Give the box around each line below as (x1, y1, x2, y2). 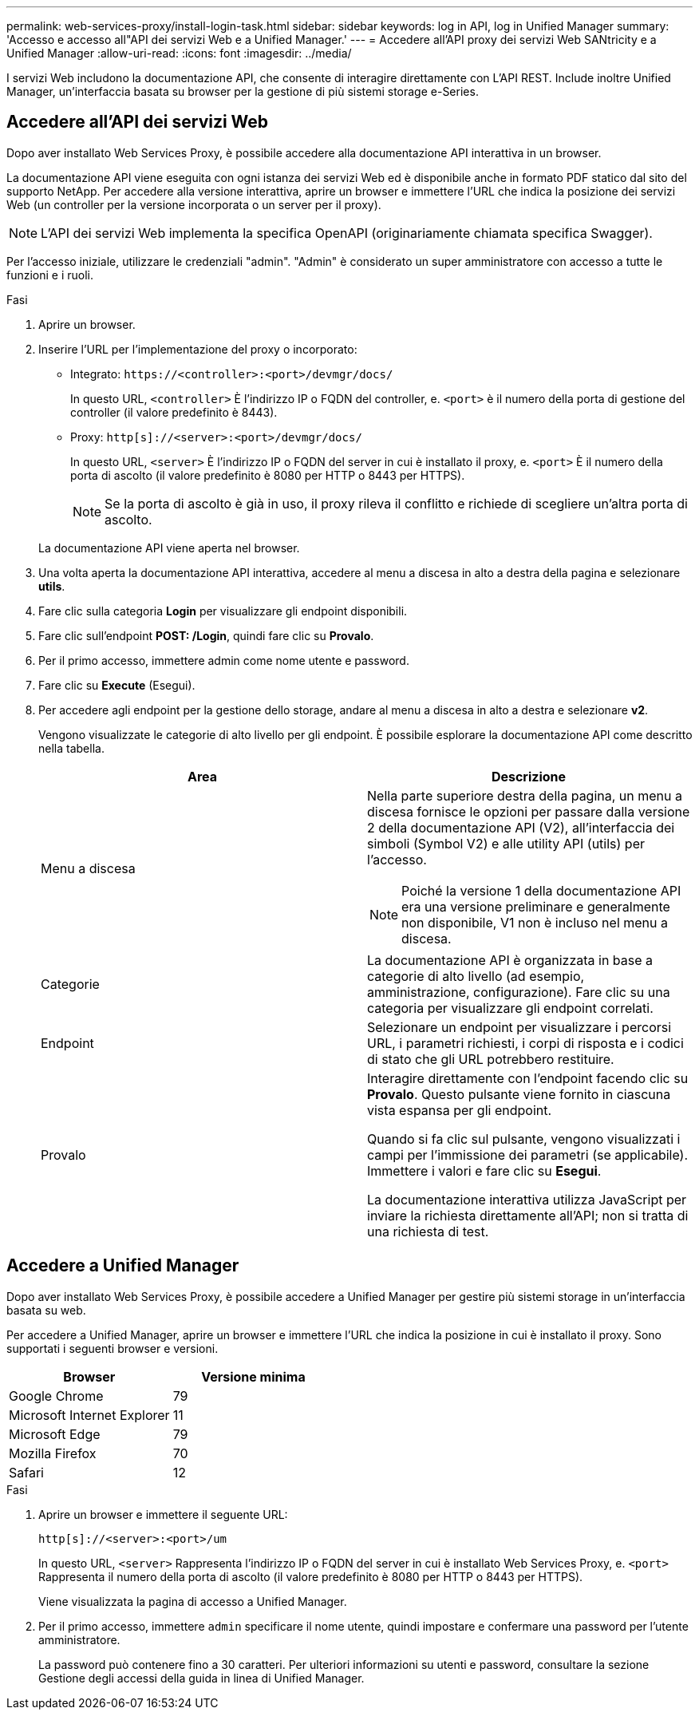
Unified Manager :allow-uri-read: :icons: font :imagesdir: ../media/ (6, 46, 352, 60)
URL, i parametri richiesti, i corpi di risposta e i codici (367, 1034, 684, 1051)
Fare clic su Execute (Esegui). (38, 678, 195, 692)
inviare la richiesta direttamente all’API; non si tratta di (367, 1207, 689, 1224)
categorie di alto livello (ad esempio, (367, 967, 585, 984)
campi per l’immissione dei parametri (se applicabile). (367, 1146, 689, 1163)
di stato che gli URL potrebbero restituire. (367, 1050, 614, 1067)
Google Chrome (9, 1387, 104, 1404)
